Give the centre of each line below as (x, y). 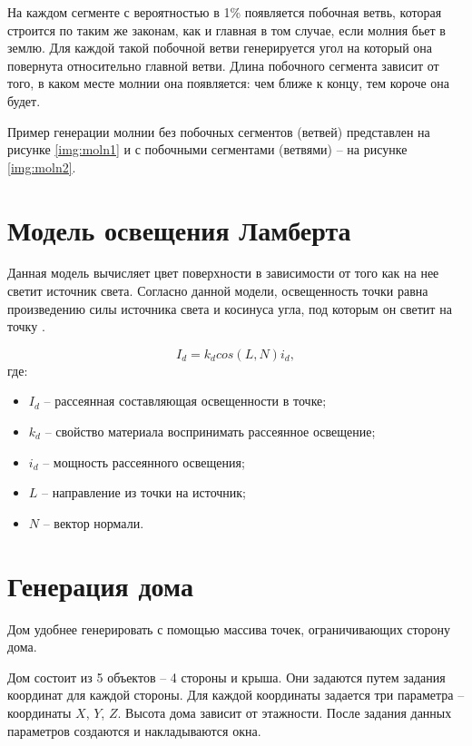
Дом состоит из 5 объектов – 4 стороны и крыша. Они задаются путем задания (226, 677)
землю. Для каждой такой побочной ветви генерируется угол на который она (220, 48)
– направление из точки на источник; (144, 492)
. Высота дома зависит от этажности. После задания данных (285, 712)
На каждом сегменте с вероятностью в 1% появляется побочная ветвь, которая (225, 12)
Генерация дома (100, 585)
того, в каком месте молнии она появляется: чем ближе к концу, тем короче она (229, 83)
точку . (26, 326)
